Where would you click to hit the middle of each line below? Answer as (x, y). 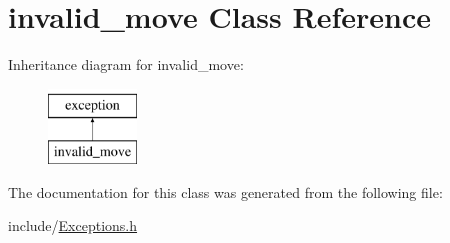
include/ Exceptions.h (73, 225)
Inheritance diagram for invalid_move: (126, 64)
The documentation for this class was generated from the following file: (225, 191)
